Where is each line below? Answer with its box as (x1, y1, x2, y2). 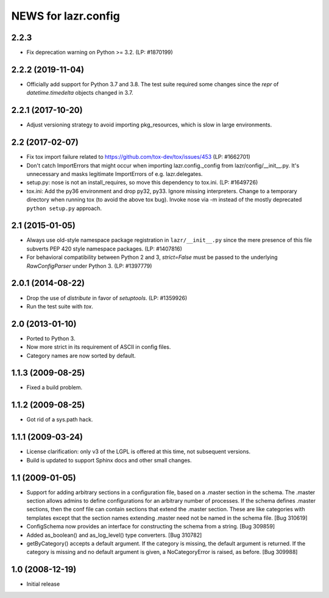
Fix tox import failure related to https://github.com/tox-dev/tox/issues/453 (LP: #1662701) (26, 153, 251, 161)
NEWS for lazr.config (11, 9, 120, 23)
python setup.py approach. (26, 205, 102, 212)
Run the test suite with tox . (26, 302, 94, 310)
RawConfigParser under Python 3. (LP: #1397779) (26, 262, 152, 269)
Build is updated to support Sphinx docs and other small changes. (26, 456, 192, 464)
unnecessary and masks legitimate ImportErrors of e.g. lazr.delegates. (26, 170, 203, 177)
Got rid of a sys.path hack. (26, 416, 93, 423)
